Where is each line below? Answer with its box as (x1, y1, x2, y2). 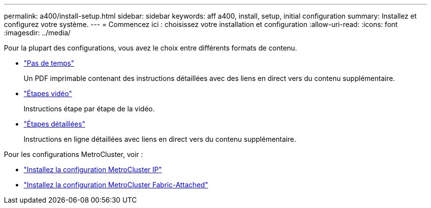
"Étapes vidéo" (24, 89, 72, 98)
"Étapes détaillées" (24, 120, 86, 128)
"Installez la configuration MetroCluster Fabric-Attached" (24, 181, 208, 189)
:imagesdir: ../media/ (4, 28, 71, 37)
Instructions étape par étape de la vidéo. (24, 104, 155, 113)
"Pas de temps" (24, 59, 74, 67)
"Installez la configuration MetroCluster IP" (24, 165, 162, 174)
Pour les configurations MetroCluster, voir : (4, 150, 143, 158)
